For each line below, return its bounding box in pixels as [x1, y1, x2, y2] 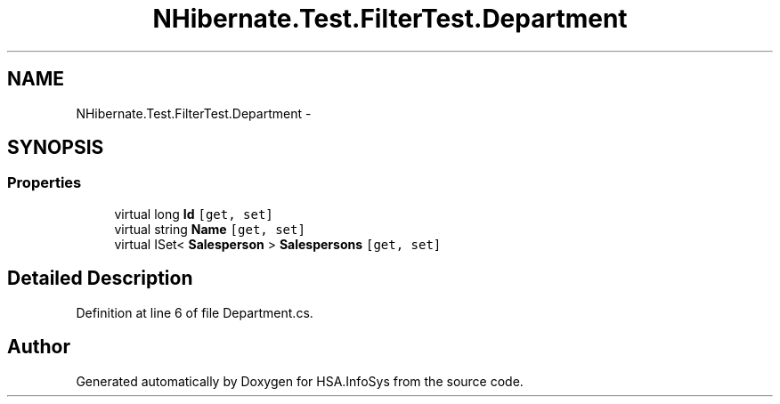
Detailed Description [7, 267, 193, 290]
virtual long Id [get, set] [114, 206, 273, 222]
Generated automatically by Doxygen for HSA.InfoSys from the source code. [76, 373, 524, 389]
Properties [7, 174, 82, 192]
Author [7, 335, 70, 359]
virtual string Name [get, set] [114, 221, 305, 237]
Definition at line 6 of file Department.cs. [76, 304, 313, 320]
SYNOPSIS [7, 136, 104, 159]
